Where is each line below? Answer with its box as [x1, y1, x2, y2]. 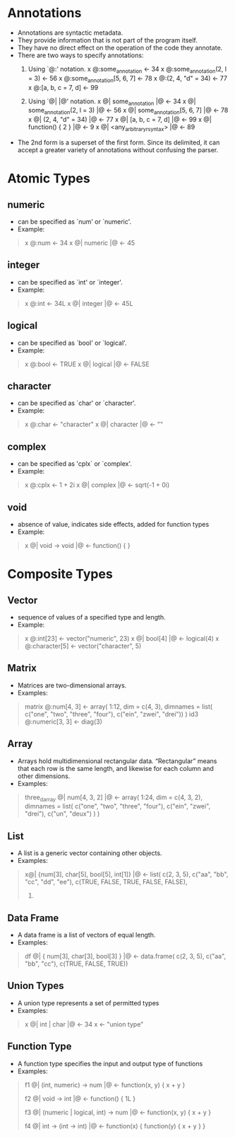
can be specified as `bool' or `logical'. [17, 338, 127, 347]
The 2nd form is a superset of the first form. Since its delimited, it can [17, 138, 220, 147]
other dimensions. [17, 772, 71, 780]
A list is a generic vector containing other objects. [17, 849, 162, 857]
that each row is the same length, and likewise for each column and [17, 764, 214, 772]
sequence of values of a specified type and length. [17, 612, 166, 621]
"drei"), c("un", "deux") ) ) [24, 809, 100, 818]
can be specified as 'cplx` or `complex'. [17, 459, 132, 468]
